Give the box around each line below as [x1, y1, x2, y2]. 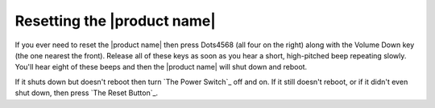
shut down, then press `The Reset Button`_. [14, 88, 159, 98]
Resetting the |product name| [14, 12, 217, 30]
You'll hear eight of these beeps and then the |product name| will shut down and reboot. [14, 62, 308, 72]
